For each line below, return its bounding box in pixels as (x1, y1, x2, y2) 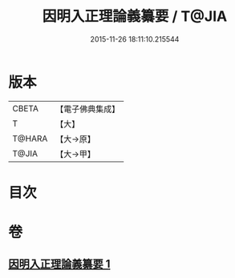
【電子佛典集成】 (55, 103, 120, 115)
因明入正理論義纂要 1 (8, 257, 111, 271)
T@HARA (12, 133, 48, 144)
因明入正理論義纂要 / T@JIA (42, 7, 228, 26)
